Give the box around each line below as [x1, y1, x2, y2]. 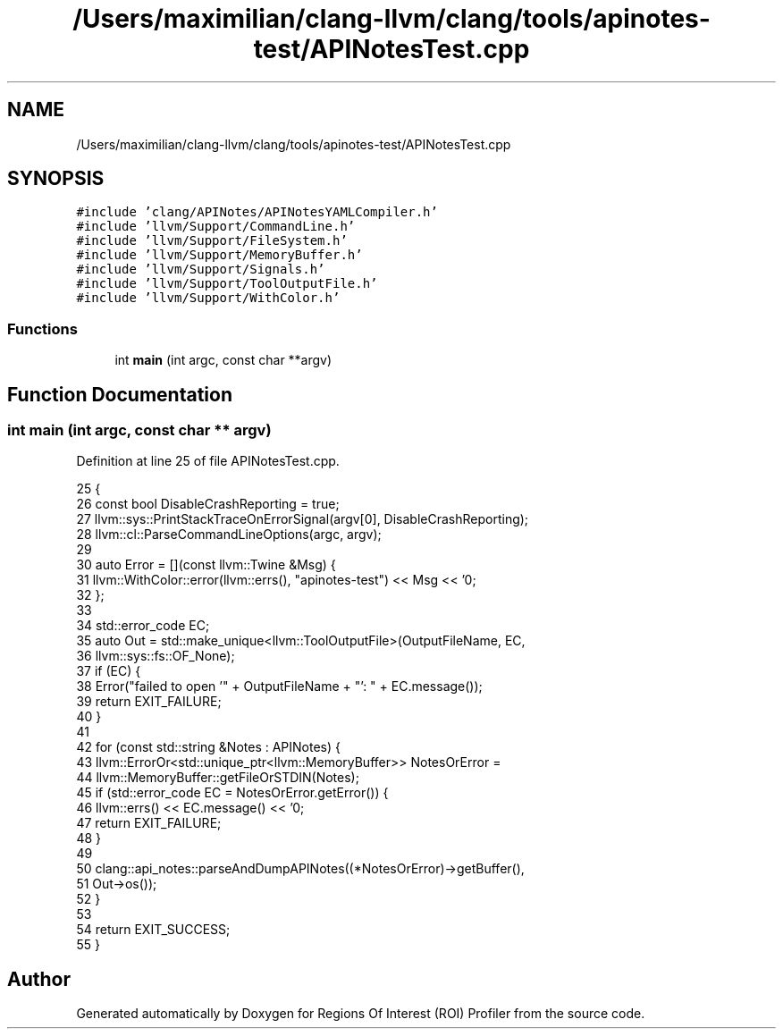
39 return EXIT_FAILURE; [76, 694, 222, 710]
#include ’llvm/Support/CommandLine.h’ [76, 219, 356, 234]
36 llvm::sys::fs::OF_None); [76, 648, 235, 664]
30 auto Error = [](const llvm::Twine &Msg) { [76, 557, 336, 573]
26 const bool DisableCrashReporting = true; [76, 496, 340, 512]
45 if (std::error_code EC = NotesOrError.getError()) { [76, 785, 389, 801]
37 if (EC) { [76, 663, 141, 679]
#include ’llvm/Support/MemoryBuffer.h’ [76, 248, 363, 263]
